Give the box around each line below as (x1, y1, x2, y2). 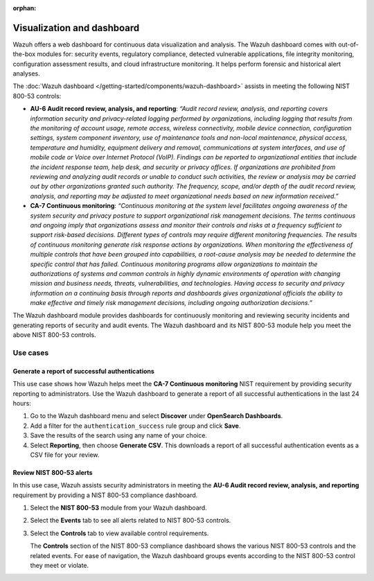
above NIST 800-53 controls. (12, 331, 96, 339)
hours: (12, 399, 31, 407)
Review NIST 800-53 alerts (12, 468, 93, 476)
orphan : (12, 4, 37, 12)
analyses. (12, 69, 41, 78)
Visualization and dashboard (12, 21, 140, 34)
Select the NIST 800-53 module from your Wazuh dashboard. (30, 503, 207, 512)
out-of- (338, 40, 359, 49)
